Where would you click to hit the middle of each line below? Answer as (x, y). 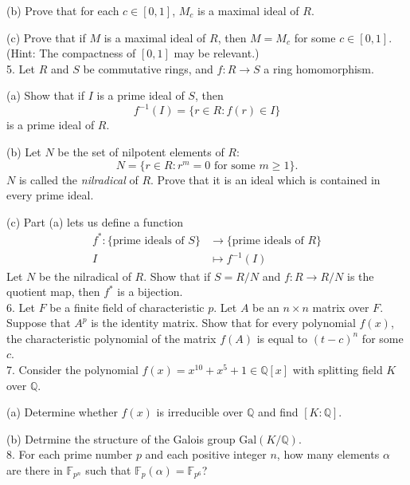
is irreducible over (200, 412)
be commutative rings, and (148, 68)
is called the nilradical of (78, 179)
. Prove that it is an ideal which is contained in (266, 179)
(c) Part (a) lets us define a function (95, 221)
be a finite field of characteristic (127, 307)
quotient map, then (53, 292)
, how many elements (328, 454)
